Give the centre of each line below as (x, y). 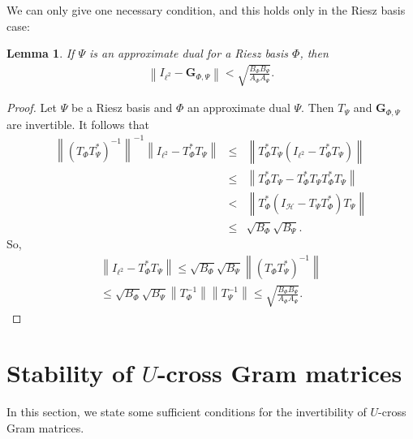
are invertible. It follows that (78, 124)
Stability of (70, 373)
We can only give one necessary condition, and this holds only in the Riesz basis (206, 10)
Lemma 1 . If (41, 53)
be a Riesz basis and (122, 108)
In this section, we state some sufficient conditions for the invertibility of (187, 412)
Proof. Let (32, 108)
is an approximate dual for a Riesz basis (189, 53)
